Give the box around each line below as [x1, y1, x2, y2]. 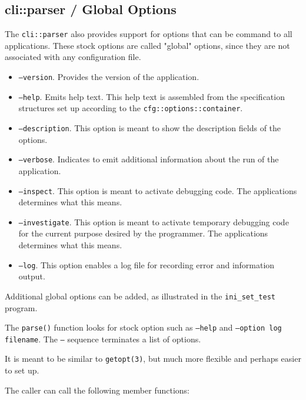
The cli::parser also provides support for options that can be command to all [5, 28, 292, 40]
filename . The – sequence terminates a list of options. [5, 332, 201, 345]
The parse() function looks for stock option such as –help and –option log [5, 321, 282, 334]
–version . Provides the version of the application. [18, 71, 199, 83]
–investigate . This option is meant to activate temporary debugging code [18, 215, 289, 228]
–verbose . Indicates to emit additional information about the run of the [18, 153, 279, 165]
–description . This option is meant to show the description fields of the [18, 122, 281, 134]
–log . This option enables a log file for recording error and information [18, 258, 275, 271]
